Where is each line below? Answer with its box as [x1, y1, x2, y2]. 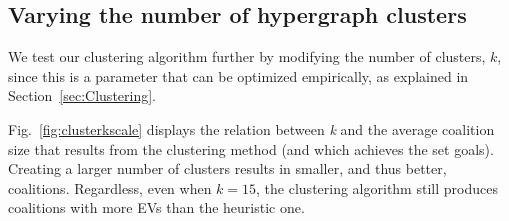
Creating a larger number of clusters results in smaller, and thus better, [8, 158, 447, 179]
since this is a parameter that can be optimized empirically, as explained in [8, 65, 469, 86]
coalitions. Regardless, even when [8, 177, 212, 198]
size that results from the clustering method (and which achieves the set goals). [8, 138, 494, 159]
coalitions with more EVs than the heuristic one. [8, 197, 305, 218]
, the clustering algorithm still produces [256, 177, 498, 198]
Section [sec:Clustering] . [8, 85, 156, 106]
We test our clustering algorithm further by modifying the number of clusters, [8, 46, 486, 67]
